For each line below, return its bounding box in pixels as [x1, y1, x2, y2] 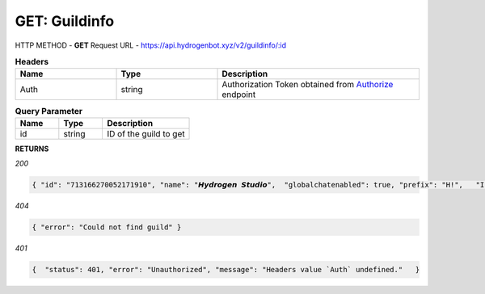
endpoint [221, 89, 256, 100]
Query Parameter [15, 105, 83, 116]
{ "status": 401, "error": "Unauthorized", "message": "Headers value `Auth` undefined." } [32, 265, 420, 274]
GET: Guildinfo [15, 12, 115, 30]
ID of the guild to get [106, 128, 185, 139]
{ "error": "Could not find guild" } [32, 223, 182, 232]
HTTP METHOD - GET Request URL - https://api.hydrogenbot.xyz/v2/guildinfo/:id [15, 40, 287, 50]
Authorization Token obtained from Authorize [221, 79, 394, 90]
